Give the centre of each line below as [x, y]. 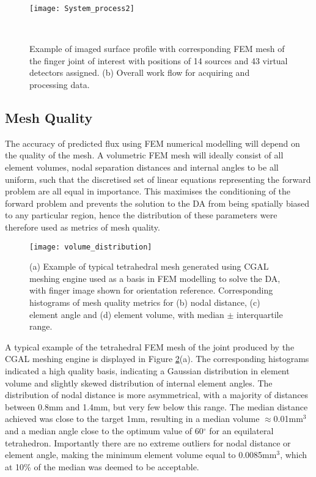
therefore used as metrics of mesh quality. [83, 227]
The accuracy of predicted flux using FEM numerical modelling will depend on [152, 143]
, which [294, 455]
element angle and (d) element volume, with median [127, 314]
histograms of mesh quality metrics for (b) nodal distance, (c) [145, 302]
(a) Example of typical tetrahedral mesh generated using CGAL [149, 266]
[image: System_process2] [82, 9]
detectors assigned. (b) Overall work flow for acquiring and [140, 72]
